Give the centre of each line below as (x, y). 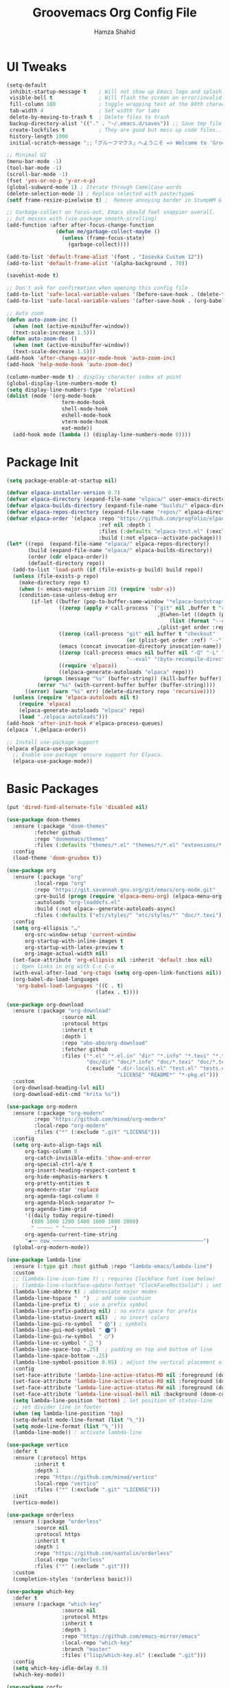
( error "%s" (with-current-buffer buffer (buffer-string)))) (126, 685)
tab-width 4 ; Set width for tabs (85, 111)
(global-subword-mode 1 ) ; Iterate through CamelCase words (94, 187)
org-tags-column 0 (51, 1151)
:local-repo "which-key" (97, 1643)
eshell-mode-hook (86, 415)
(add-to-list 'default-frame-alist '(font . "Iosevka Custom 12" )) (105, 257)
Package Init (43, 462)
